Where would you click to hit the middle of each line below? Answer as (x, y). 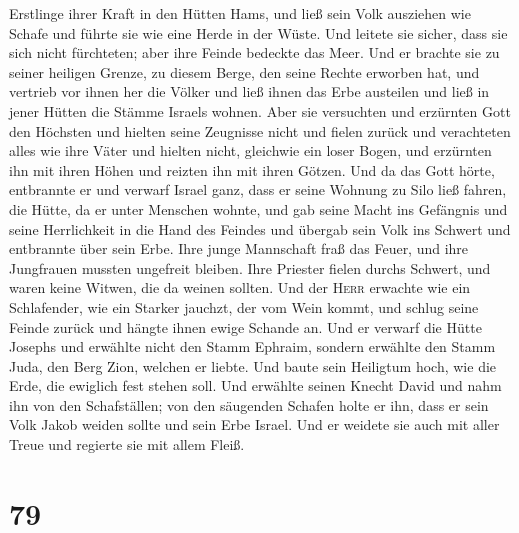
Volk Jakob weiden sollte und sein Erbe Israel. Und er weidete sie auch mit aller (254, 424)
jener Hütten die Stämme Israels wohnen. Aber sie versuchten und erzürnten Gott (260, 110)
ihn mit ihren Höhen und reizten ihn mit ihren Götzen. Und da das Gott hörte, (252, 169)
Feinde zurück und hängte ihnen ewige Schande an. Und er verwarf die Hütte (245, 326)
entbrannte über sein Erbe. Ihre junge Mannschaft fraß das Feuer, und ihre (239, 248)
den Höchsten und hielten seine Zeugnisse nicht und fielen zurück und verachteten (260, 130)
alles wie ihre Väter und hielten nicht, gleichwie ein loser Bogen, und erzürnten (250, 150)
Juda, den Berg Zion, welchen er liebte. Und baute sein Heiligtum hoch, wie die (253, 365)
